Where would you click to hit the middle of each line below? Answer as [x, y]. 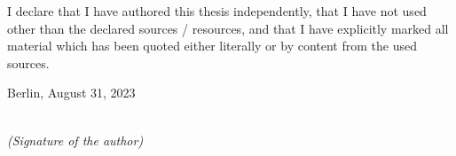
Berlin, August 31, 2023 [71, 93]
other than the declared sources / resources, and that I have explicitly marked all [228, 28]
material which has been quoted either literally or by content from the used [212, 46]
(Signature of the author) [75, 140]
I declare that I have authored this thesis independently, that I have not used [217, 11]
